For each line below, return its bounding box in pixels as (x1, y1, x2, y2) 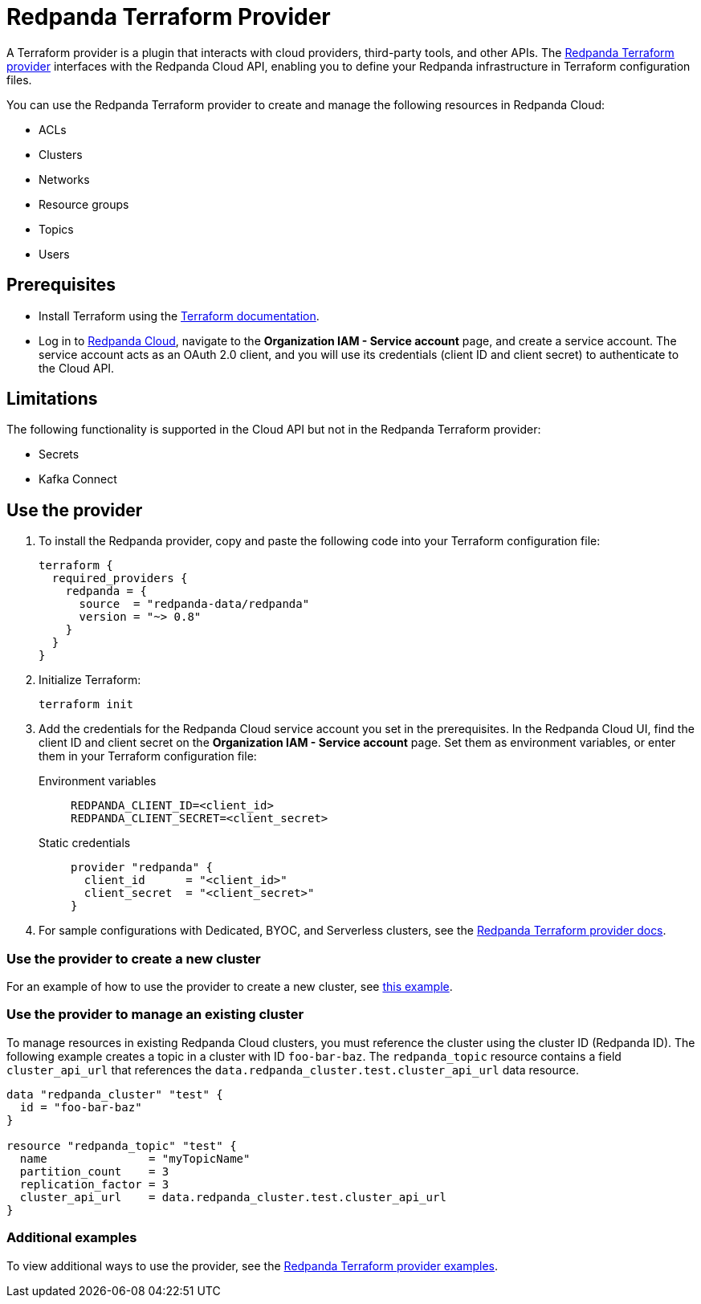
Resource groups (39, 197, 129, 211)
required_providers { (51, 572, 188, 585)
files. (6, 72, 32, 87)
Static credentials (39, 836, 131, 850)
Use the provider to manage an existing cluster (6, 1006, 304, 1023)
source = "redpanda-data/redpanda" (79, 597, 310, 611)
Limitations (6, 389, 98, 410)
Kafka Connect (39, 472, 117, 487)
